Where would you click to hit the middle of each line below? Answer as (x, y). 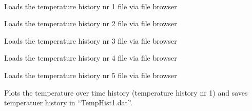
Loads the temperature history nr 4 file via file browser (91, 58)
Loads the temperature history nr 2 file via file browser (91, 23)
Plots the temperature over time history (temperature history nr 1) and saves (126, 92)
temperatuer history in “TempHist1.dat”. (68, 103)
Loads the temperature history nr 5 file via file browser (91, 75)
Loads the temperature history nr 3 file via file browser (91, 40)
